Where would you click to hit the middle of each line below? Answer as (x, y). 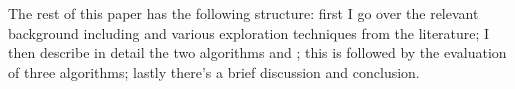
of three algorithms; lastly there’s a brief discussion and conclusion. (214, 71)
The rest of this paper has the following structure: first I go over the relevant (243, 13)
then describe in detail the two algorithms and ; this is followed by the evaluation (257, 52)
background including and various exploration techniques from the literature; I (249, 32)
